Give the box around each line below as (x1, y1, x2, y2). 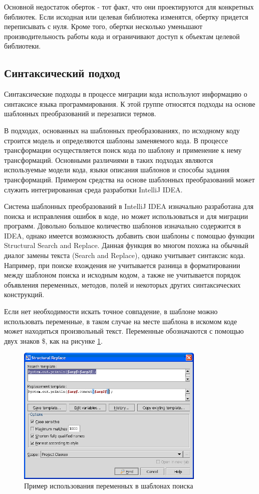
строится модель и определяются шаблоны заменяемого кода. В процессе (4, 135, 228, 145)
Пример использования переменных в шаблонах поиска (24, 480, 193, 491)
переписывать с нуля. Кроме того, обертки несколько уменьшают (4, 21, 202, 32)
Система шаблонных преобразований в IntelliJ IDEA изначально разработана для (4, 201, 253, 211)
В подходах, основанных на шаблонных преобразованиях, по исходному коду (4, 125, 240, 135)
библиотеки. (4, 41, 41, 51)
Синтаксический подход (4, 65, 120, 81)
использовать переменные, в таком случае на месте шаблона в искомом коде (4, 316, 237, 326)
